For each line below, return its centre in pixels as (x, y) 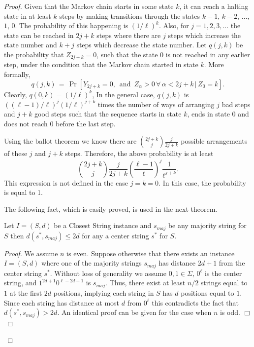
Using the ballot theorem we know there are (70, 141)
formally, (17, 74)
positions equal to (207, 292)
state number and (31, 45)
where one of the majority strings (92, 263)
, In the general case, (124, 94)
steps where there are (129, 35)
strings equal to (224, 283)
